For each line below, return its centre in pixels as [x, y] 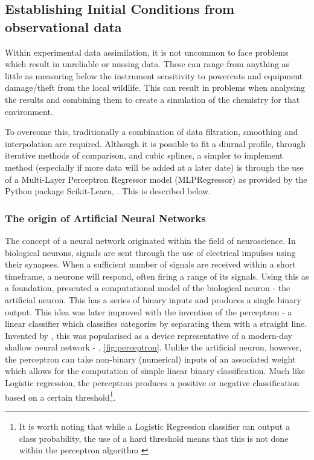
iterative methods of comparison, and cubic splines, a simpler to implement [144, 155]
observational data [63, 26]
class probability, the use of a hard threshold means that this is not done [154, 438]
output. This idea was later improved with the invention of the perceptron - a [149, 311]
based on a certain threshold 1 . [60, 396]
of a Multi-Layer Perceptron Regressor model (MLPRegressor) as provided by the [156, 179]
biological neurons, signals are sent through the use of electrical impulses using [150, 252]
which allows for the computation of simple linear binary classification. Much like [155, 371]
